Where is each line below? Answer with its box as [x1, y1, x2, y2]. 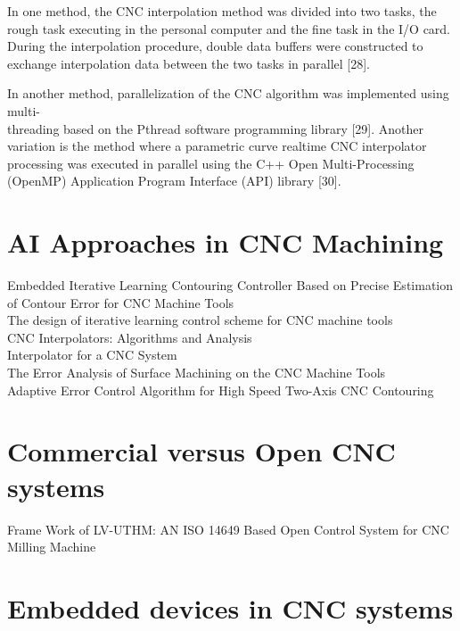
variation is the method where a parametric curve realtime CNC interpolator [7, 137, 427, 155]
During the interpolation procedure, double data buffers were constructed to [7, 37, 423, 55]
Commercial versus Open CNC [7, 433, 396, 469]
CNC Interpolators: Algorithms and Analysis [7, 328, 252, 346]
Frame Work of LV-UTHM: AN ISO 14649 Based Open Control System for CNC [7, 519, 449, 538]
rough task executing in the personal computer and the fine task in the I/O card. [7, 19, 451, 37]
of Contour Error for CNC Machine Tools [7, 293, 234, 311]
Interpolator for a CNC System [7, 345, 177, 364]
